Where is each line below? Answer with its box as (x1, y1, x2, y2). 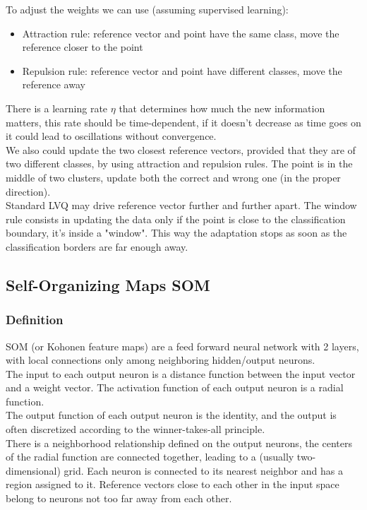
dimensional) (6, 463, 61, 478)
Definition (6, 311, 64, 328)
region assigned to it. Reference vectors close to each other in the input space (6, 477, 339, 492)
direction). (6, 184, 51, 198)
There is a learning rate (6, 100, 108, 115)
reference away (22, 77, 85, 92)
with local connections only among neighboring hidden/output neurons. (6, 352, 315, 367)
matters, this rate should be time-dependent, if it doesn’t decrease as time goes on (6, 114, 361, 129)
